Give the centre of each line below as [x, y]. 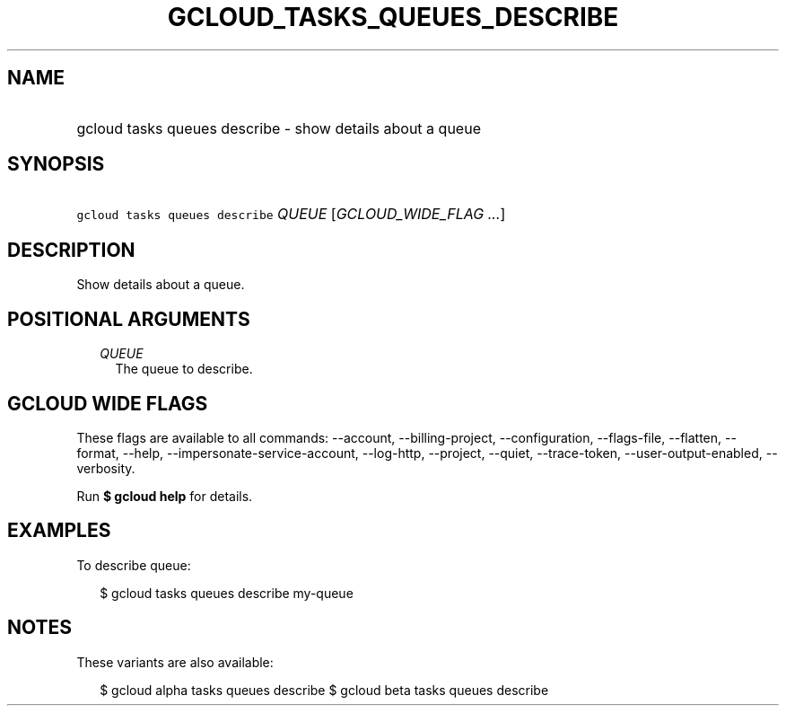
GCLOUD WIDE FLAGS [108, 403]
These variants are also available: [175, 662]
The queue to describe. [184, 369]
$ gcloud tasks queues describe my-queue [227, 593]
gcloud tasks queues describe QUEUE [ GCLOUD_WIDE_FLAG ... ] [291, 214]
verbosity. [106, 468]
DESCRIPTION [71, 250]
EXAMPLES [59, 531]
